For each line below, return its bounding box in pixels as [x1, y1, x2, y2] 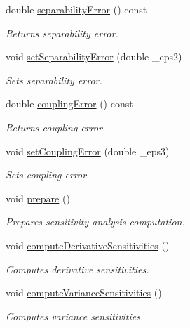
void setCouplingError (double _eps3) [6, 143, 170, 158]
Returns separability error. [6, 25, 118, 40]
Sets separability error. [6, 72, 102, 87]
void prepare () [6, 190, 70, 205]
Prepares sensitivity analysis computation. [6, 214, 185, 229]
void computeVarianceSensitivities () [6, 285, 162, 300]
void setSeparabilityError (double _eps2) [6, 49, 182, 64]
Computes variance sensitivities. [6, 308, 144, 323]
